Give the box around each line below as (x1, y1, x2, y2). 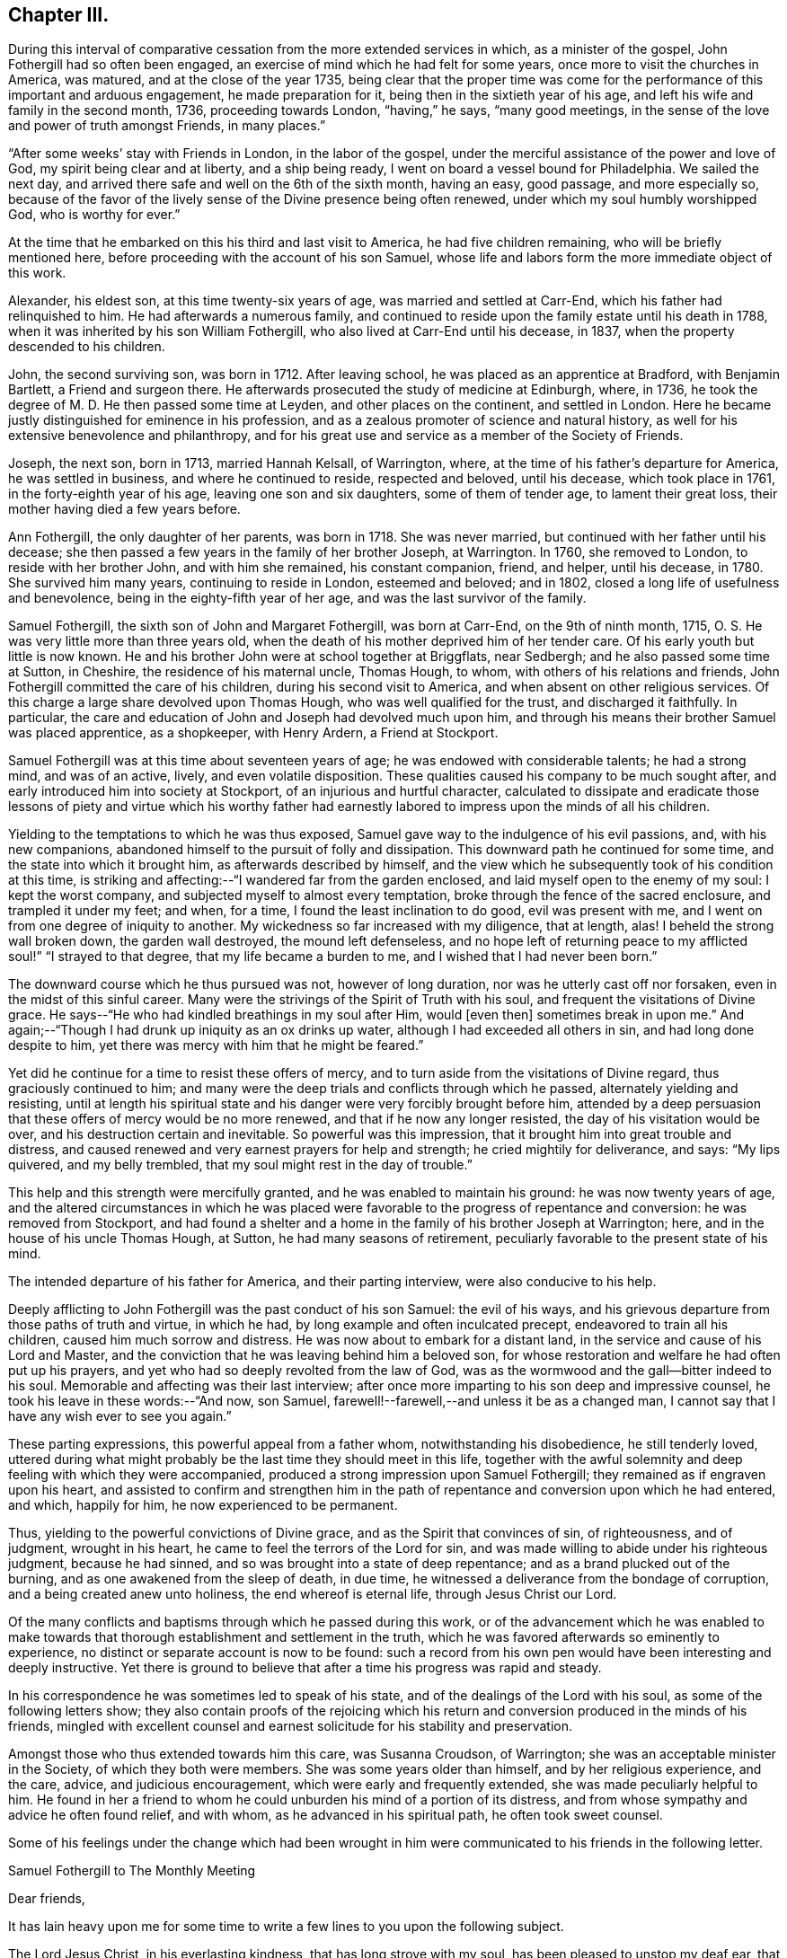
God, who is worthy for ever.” (8, 207, 181, 223)
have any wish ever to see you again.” (8, 1408, 232, 1424)
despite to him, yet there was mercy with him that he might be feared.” (8, 1037, 424, 1054)
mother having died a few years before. (8, 501, 241, 517)
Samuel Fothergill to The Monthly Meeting (8, 1863, 256, 1879)
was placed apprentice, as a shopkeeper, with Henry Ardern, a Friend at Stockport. (8, 725, 499, 741)
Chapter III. (8, 4, 110, 26)
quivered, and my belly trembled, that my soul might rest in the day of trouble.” (8, 1157, 473, 1173)
